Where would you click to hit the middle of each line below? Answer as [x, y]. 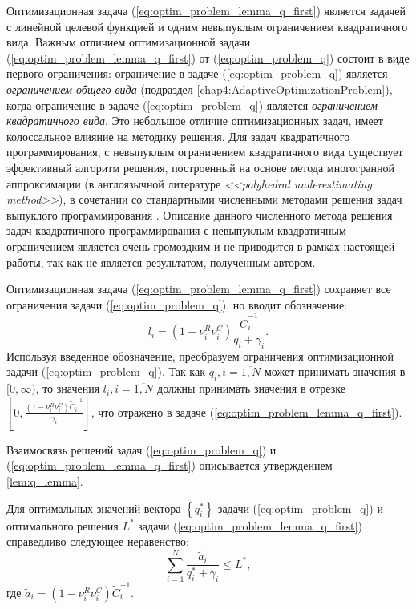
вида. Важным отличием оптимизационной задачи [129, 42]
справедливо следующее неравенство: [98, 541]
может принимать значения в [335, 371]
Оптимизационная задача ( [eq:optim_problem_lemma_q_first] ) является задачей [206, 10]
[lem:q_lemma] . [45, 481]
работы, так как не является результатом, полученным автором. [161, 262]
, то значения [68, 388]
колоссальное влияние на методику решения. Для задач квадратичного [178, 136]
